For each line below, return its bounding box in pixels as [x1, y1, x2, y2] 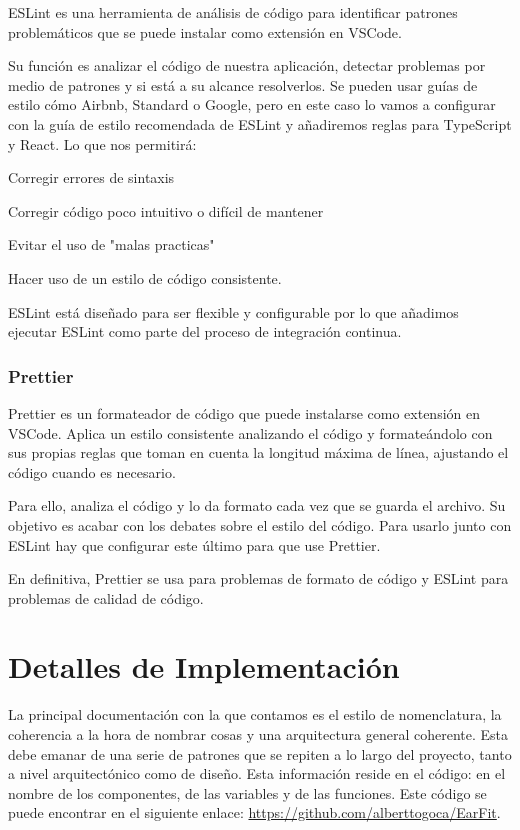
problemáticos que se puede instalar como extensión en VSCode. [8, 21, 402, 42]
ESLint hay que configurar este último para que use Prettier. [8, 534, 381, 555]
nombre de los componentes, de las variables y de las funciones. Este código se [8, 782, 487, 803]
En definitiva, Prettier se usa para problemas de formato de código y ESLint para [8, 568, 509, 589]
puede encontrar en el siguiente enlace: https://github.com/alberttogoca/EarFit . [8, 802, 501, 823]
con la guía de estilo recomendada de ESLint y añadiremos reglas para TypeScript [8, 113, 512, 134]
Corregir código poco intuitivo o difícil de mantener [8, 200, 324, 221]
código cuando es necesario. [8, 461, 176, 482]
